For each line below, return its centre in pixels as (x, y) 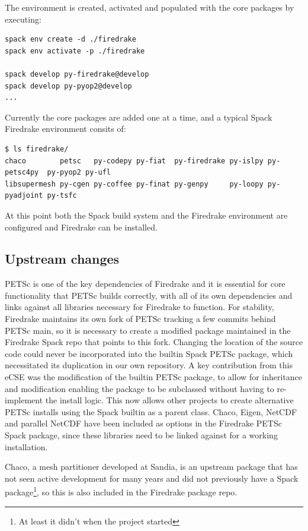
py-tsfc (62, 196)
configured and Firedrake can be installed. (81, 227)
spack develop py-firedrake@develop (77, 74)
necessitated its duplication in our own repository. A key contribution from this (149, 365)
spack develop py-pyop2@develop (68, 86)
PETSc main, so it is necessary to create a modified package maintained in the (148, 330)
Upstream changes (62, 259)
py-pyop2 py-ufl (79, 173)
